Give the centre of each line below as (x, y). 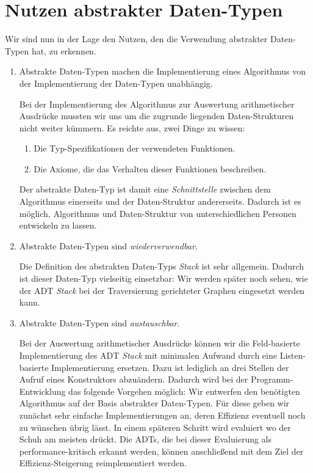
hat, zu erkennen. (64, 50)
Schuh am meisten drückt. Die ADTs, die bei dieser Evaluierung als (146, 439)
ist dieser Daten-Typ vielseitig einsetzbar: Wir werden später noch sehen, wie (164, 278)
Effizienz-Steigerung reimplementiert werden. (103, 463)
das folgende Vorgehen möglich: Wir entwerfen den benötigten (184, 391)
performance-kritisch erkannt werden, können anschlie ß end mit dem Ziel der (161, 451)
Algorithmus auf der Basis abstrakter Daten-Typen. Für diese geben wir (154, 403)
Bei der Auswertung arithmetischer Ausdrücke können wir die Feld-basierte (160, 343)
